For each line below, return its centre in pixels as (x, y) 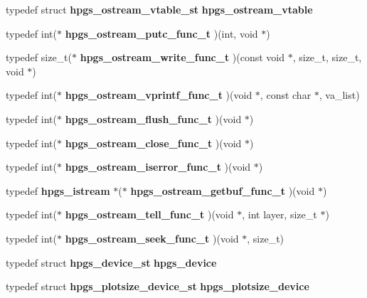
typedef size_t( (39, 57)
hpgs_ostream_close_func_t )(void (153, 143)
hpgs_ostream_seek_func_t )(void (152, 238)
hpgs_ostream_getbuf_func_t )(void (223, 190)
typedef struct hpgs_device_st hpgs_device (111, 262)
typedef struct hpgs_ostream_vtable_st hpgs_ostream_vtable (159, 9)
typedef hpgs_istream (58, 190)
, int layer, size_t (280, 214)
